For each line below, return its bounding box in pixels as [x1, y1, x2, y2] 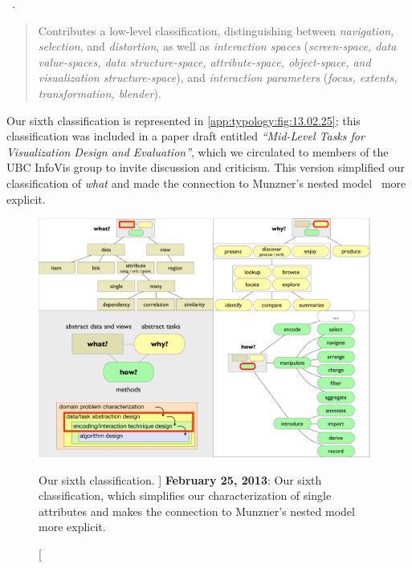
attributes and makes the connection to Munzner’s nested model [39, 502, 355, 519]
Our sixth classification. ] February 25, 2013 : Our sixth [39, 471, 322, 488]
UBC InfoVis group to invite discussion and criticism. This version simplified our [6, 159, 406, 176]
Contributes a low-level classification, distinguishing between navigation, [38, 22, 394, 39]
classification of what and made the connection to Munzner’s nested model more [6, 174, 406, 191]
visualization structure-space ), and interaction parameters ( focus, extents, [38, 69, 398, 86]
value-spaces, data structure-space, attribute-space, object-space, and [38, 53, 371, 70]
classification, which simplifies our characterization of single [39, 487, 332, 504]
